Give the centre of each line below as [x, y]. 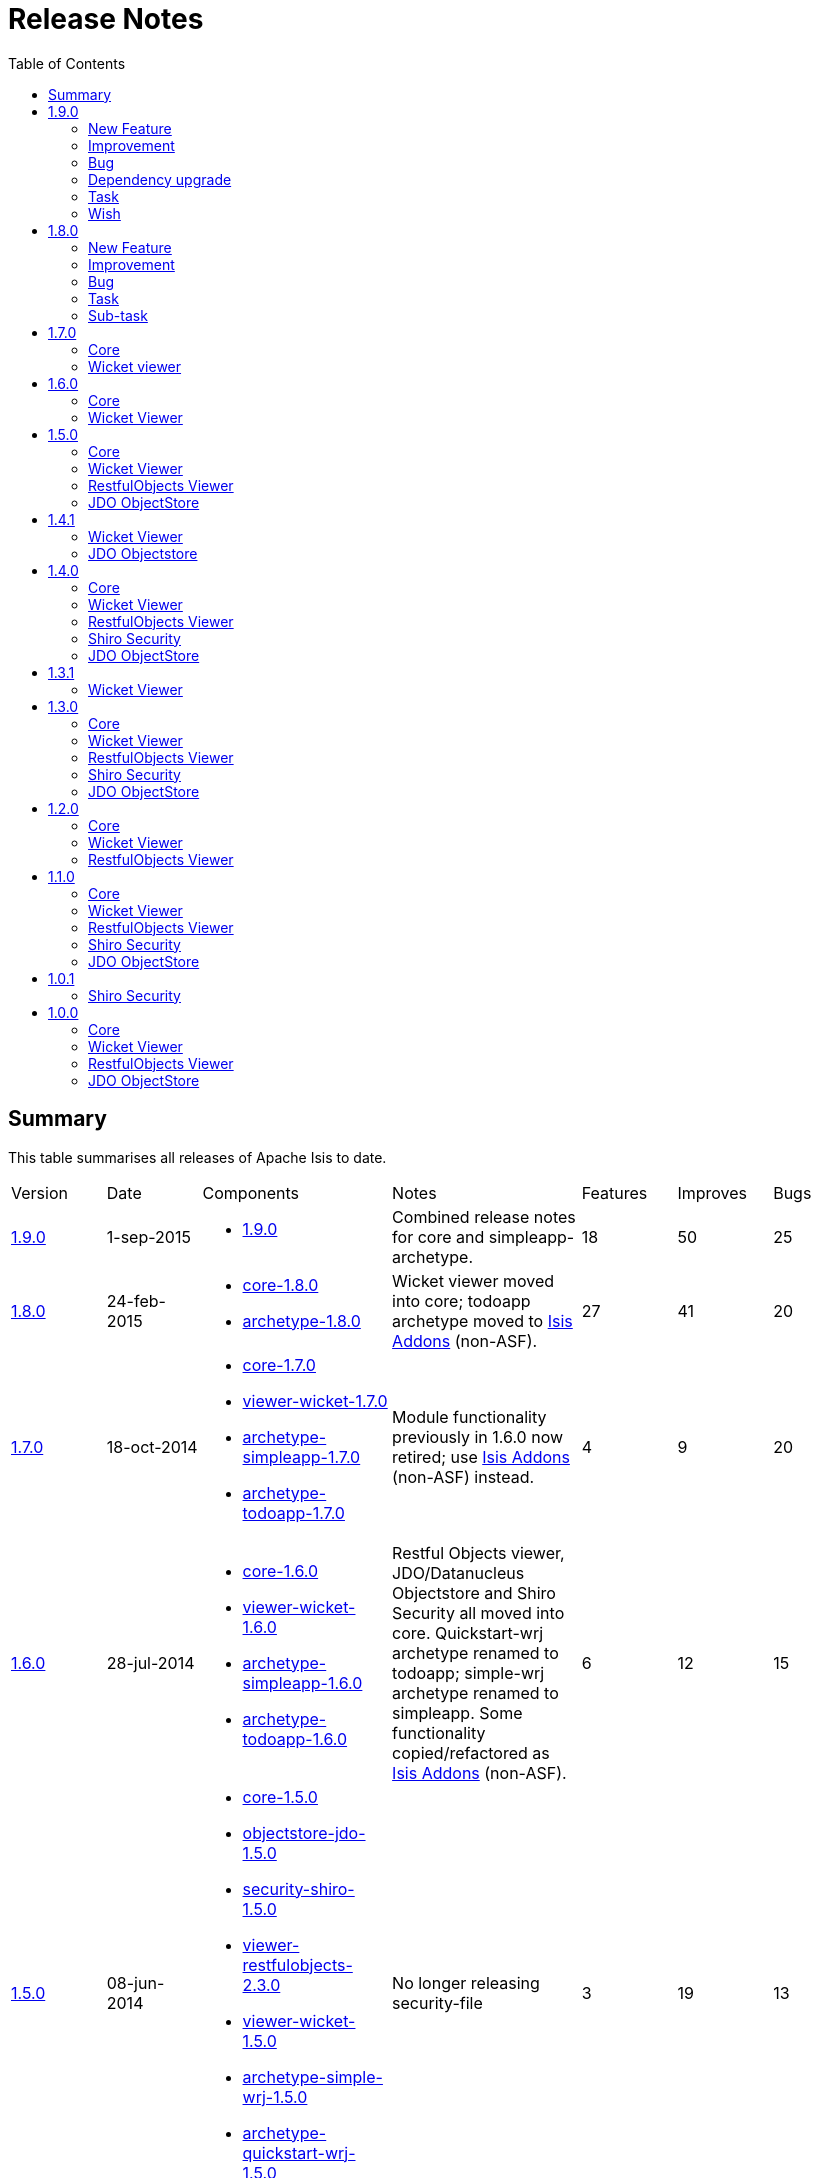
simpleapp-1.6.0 [302, 1682]
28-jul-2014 [150, 1662]
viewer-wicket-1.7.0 [315, 1400]
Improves [712, 1192]
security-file [437, 2002]
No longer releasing [466, 1982]
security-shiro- [298, 1888]
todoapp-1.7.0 [293, 1512]
